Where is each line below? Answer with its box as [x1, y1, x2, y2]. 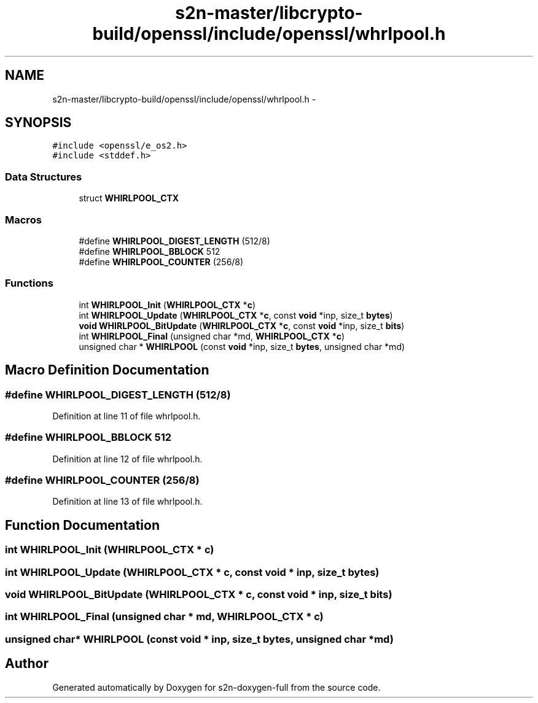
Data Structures [5, 170, 82, 183]
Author [5, 656, 49, 672]
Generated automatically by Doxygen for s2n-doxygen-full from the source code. [52, 682, 381, 693]
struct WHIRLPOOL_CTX [79, 193, 179, 204]
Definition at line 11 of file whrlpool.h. [52, 410, 201, 421]
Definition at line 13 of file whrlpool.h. [52, 496, 203, 507]
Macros [5, 213, 42, 226]
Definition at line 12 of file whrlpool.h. [52, 453, 203, 464]
